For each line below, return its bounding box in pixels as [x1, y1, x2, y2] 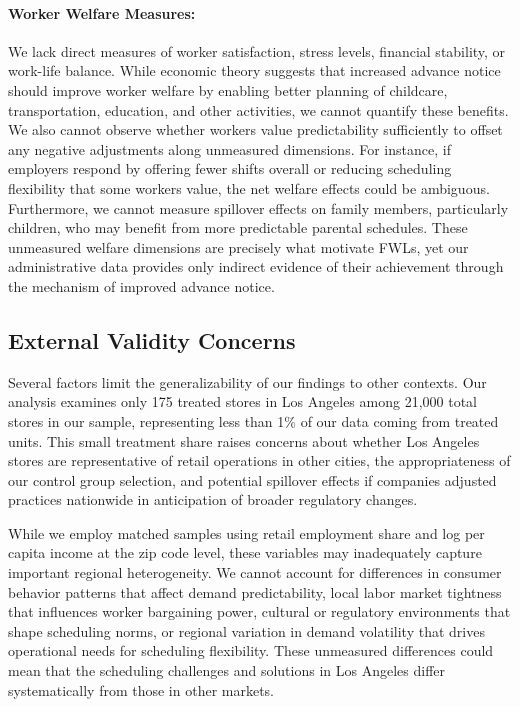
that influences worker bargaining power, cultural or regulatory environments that [8, 601, 511, 622]
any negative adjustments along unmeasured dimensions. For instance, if [8, 138, 451, 159]
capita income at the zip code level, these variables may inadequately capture [8, 542, 482, 563]
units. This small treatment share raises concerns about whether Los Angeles [8, 430, 480, 451]
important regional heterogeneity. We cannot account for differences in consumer [8, 562, 502, 583]
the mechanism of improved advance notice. [8, 275, 275, 296]
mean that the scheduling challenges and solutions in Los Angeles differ [8, 660, 446, 681]
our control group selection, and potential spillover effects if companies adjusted [8, 469, 497, 490]
